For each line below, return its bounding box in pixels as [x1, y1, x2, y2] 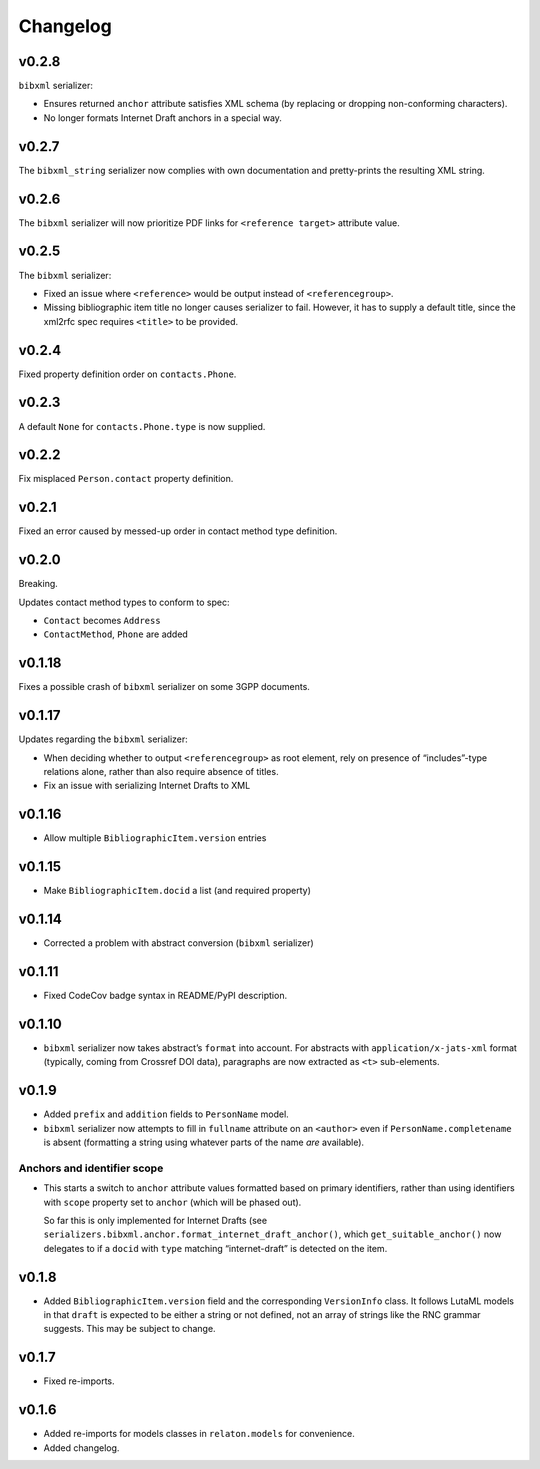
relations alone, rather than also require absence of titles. [43, 766, 279, 778]
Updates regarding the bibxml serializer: [18, 733, 189, 745]
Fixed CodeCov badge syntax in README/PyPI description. [43, 990, 288, 1002]
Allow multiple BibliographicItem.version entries [43, 832, 267, 844]
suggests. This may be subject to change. [43, 1323, 216, 1335]
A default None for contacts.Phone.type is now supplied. [18, 420, 266, 432]
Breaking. [18, 578, 59, 590]
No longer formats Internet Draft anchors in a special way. [43, 111, 282, 124]
